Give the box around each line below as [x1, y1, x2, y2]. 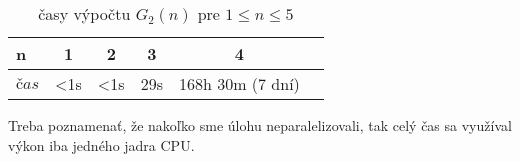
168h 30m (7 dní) [178, 72, 300, 95]
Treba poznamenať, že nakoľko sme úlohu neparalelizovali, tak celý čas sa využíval [8, 115, 512, 135]
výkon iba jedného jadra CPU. [8, 134, 195, 155]
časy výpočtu [38, 2, 131, 25]
